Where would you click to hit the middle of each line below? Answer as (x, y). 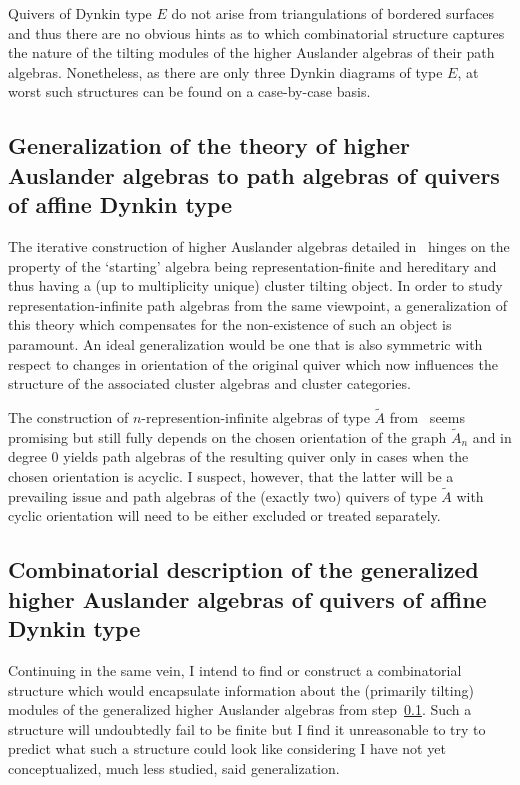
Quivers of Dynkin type (80, 13)
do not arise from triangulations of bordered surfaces (333, 13)
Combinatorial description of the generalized (243, 569)
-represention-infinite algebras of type (255, 416)
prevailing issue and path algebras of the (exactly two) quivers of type (222, 495)
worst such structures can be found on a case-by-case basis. (189, 91)
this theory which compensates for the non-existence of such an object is (230, 324)
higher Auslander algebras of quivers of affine (247, 598)
